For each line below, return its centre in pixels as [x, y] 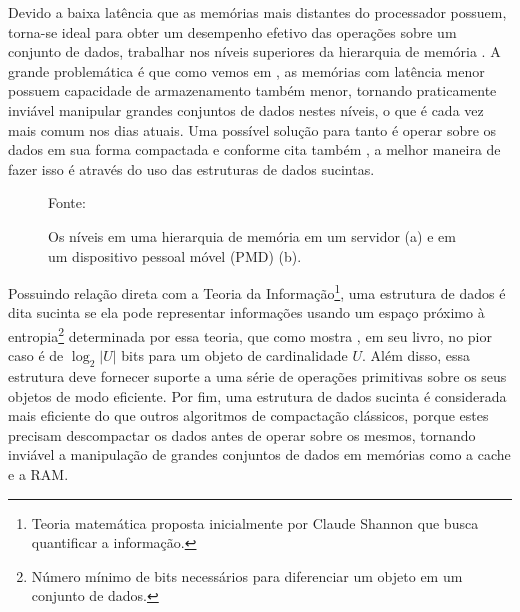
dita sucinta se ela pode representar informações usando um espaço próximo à [246, 312]
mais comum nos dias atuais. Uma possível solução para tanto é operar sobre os [252, 129]
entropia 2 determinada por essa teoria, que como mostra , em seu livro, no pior [250, 334]
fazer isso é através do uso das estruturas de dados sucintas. [191, 168]
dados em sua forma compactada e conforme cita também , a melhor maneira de [254, 149]
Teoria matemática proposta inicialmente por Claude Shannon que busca [255, 522]
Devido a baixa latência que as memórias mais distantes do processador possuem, [257, 12]
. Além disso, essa [416, 355]
